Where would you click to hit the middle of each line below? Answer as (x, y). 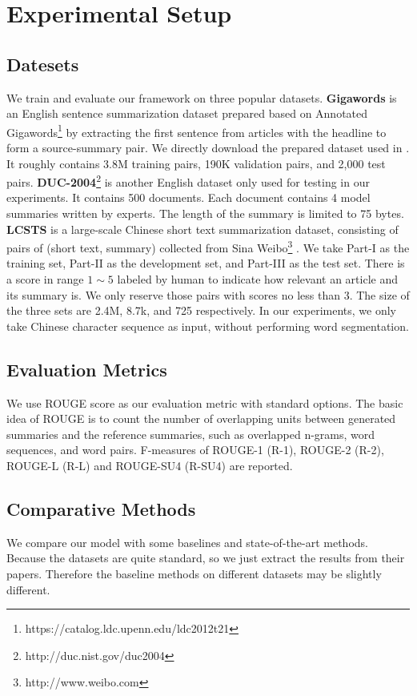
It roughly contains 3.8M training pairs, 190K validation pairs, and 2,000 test (196, 163)
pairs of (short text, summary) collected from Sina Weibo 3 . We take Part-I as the (208, 246)
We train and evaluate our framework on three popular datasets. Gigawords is (202, 97)
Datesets (43, 64)
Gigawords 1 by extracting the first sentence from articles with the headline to (196, 131)
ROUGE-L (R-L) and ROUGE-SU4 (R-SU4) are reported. (150, 466)
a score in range (45, 279)
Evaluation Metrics (87, 369)
